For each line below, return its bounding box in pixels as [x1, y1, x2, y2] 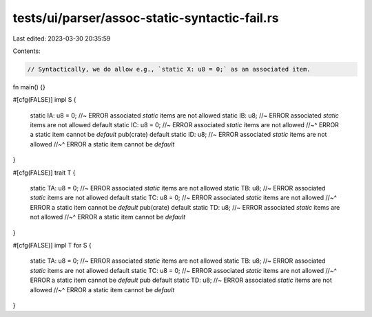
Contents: [12, 47, 41, 55]
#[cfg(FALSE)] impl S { [12, 96, 76, 104]
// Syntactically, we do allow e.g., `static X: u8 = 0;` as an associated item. [27, 65, 311, 73]
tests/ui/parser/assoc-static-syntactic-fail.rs [12, 10, 279, 25]
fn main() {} [12, 83, 46, 91]
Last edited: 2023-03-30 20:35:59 [12, 34, 111, 43]
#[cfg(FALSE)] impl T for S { [12, 241, 92, 249]
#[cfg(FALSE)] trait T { [12, 168, 76, 177]
